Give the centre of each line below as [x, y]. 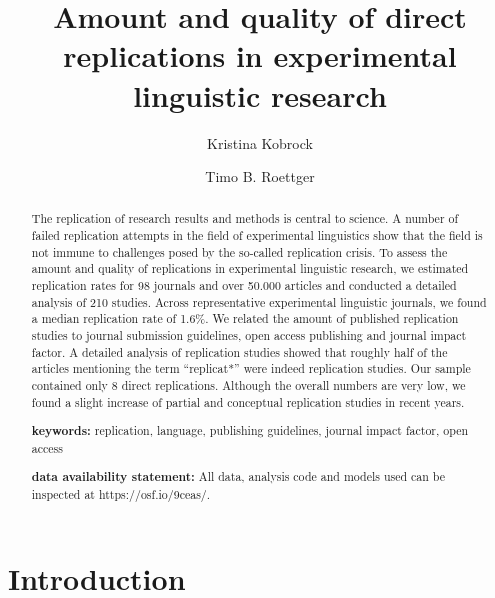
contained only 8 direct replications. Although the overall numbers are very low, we [248, 385]
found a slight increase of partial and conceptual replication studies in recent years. [248, 401]
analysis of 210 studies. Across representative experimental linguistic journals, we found [259, 301]
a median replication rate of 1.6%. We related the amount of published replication [245, 318]
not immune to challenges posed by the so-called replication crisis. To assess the [239, 251]
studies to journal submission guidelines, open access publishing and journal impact [249, 335]
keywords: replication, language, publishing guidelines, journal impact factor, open [250, 431]
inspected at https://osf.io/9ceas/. [121, 494]
